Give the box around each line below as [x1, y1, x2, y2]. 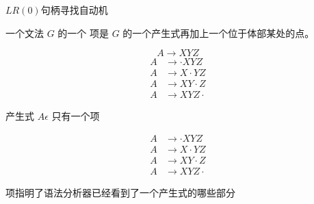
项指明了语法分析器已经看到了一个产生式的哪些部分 [5, 186, 235, 200]
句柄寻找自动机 [40, 3, 108, 16]
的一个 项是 [57, 25, 109, 40]
